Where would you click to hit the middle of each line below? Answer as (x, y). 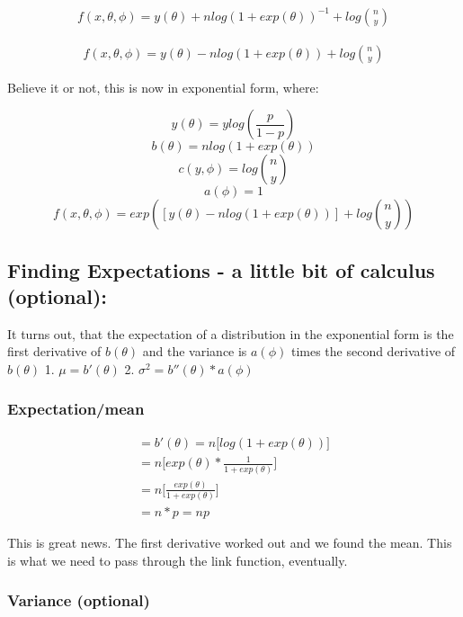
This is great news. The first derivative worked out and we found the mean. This (230, 543)
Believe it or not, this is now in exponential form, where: (163, 87)
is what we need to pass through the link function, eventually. (178, 560)
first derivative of (54, 351)
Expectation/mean (76, 409)
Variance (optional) (79, 600)
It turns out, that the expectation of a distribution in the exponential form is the (231, 333)
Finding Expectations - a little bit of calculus (221, 269)
